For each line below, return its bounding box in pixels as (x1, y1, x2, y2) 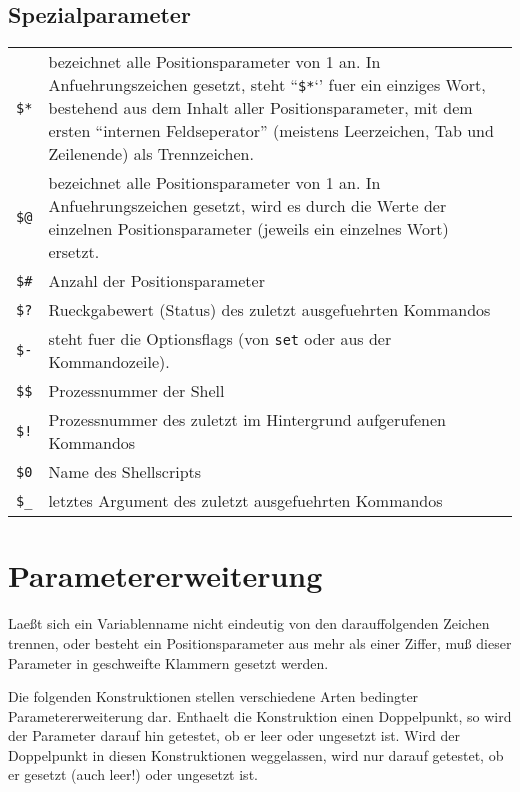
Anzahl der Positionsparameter (48, 269, 265, 293)
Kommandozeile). (48, 350, 170, 374)
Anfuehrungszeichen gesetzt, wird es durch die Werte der (48, 194, 447, 218)
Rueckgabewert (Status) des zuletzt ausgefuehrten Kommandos (48, 298, 491, 322)
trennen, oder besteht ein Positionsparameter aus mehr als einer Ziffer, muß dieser (8, 632, 512, 653)
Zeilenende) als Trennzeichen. (48, 142, 254, 166)
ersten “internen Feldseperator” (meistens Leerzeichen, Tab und (48, 119, 494, 143)
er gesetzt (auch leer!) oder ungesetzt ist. (8, 764, 258, 785)
